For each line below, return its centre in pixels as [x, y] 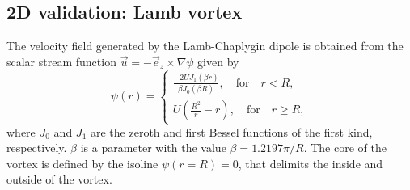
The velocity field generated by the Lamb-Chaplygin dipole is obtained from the [205, 46]
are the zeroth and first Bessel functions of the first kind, [231, 131]
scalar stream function [61, 61]
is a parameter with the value [153, 148]
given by [218, 61]
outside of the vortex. [59, 179]
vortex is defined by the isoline [82, 163]
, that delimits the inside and [311, 163]
